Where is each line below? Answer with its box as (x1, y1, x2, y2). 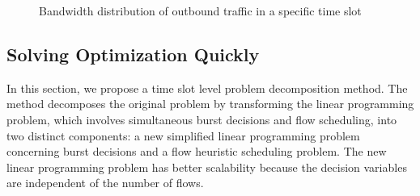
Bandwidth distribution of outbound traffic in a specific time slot (39, 2, 362, 19)
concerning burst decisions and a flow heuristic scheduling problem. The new (6, 143, 387, 160)
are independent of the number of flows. (6, 174, 204, 191)
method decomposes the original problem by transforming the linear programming (6, 95, 414, 112)
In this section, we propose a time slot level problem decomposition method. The (6, 79, 408, 96)
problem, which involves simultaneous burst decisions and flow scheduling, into (6, 111, 397, 127)
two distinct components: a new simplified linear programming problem (6, 127, 360, 144)
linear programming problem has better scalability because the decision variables (6, 158, 407, 175)
